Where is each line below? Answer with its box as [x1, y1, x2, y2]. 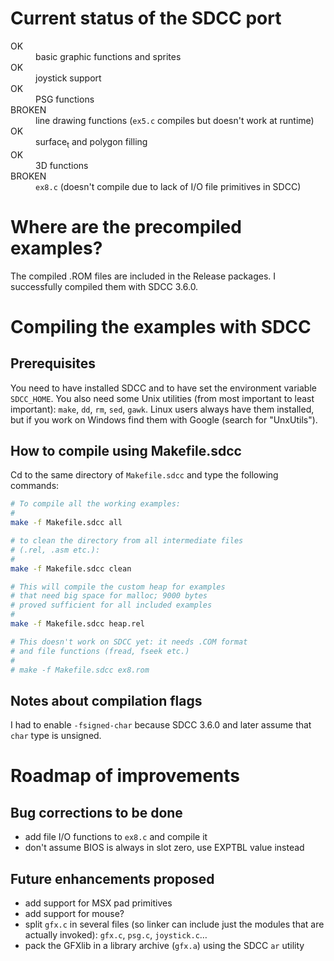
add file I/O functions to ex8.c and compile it [24, 831, 208, 843]
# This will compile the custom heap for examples [10, 582, 226, 592]
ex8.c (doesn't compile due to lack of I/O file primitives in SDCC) [35, 180, 302, 192]
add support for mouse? [24, 908, 125, 920]
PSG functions [35, 93, 95, 105]
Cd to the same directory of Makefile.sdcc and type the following [10, 469, 279, 481]
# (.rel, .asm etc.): [10, 545, 101, 555]
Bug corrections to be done [10, 804, 183, 821]
